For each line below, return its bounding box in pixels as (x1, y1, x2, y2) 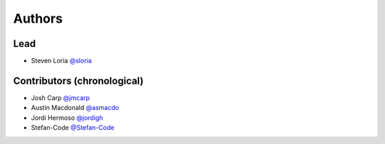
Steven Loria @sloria (31, 57, 92, 65)
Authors (13, 11, 63, 26)
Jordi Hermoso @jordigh (31, 113, 103, 122)
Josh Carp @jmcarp (31, 93, 91, 102)
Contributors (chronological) (13, 74, 144, 87)
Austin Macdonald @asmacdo (31, 104, 119, 112)
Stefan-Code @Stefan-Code (31, 123, 115, 132)
